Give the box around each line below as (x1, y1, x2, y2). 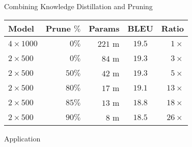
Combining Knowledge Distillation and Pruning (4, 1, 153, 11)
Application (4, 133, 41, 143)
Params (89, 22, 120, 34)
